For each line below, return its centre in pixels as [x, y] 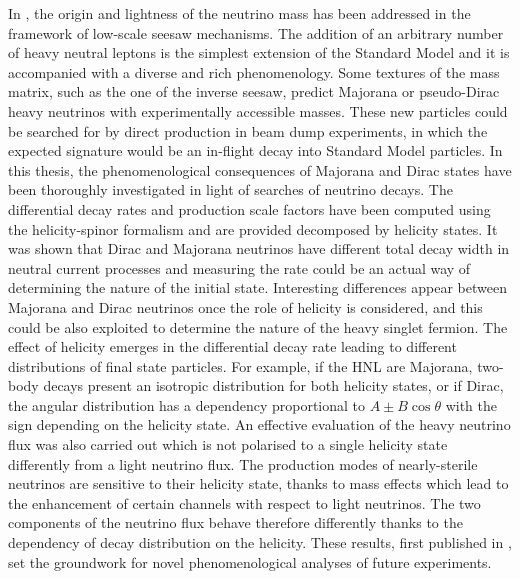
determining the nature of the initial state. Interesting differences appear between [257, 287]
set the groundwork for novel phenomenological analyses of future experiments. [250, 561]
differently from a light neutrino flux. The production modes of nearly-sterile [243, 463]
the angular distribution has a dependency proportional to [186, 404]
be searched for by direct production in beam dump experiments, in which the [248, 130]
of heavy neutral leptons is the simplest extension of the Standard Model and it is [259, 52]
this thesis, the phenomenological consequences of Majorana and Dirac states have [260, 169]
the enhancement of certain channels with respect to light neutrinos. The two [244, 502]
